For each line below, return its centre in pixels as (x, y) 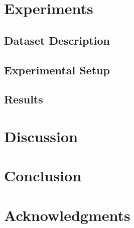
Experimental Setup (57, 70)
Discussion (41, 136)
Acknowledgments (67, 215)
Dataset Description (57, 40)
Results (24, 99)
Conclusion (43, 176)
